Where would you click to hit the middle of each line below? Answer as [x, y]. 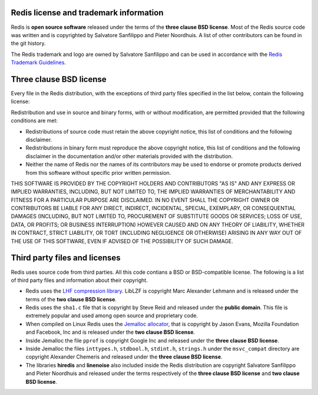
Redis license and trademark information [87, 13]
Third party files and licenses [66, 258]
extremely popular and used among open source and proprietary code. [112, 316]
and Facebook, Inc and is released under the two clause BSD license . [110, 332]
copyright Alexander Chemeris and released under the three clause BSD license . [124, 357]
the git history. [29, 44]
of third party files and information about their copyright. [79, 280]
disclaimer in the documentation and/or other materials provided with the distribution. [129, 156]
